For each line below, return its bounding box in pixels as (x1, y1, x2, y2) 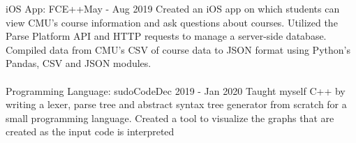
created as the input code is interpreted (6, 124, 175, 139)
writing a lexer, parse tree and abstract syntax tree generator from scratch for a (6, 97, 347, 112)
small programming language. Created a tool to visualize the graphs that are (6, 110, 334, 125)
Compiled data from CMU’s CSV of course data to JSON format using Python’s (6, 42, 350, 57)
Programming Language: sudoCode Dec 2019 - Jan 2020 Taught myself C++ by (6, 83, 346, 98)
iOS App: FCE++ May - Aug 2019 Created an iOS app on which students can (6, 1, 340, 15)
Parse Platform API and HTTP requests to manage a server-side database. (6, 29, 327, 43)
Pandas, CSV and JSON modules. (6, 56, 151, 70)
